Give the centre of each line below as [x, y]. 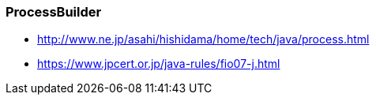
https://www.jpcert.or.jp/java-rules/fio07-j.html [159, 64]
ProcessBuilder [54, 12]
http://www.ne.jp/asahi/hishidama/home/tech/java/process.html [203, 39]
